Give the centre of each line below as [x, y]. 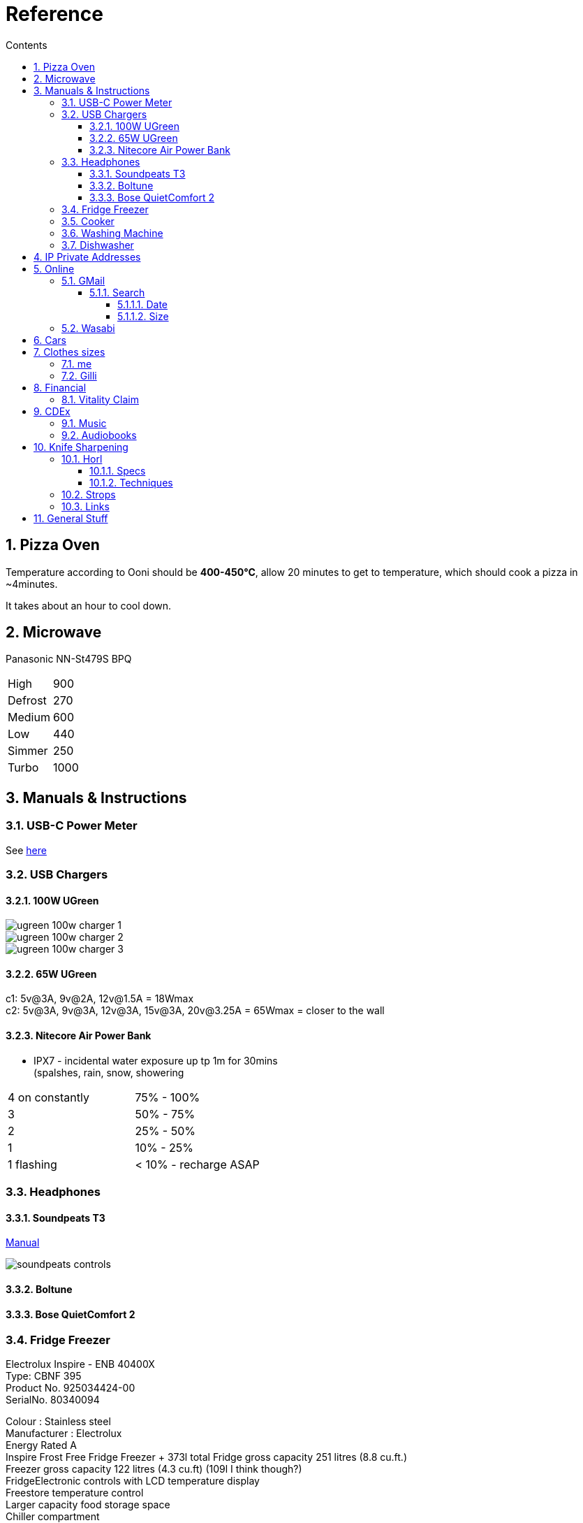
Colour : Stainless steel [58, 1422]
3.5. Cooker [88, 221]
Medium [29, 717]
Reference [54, 14]
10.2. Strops [89, 494]
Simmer [28, 751]
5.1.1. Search [117, 292]
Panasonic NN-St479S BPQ [69, 659]
